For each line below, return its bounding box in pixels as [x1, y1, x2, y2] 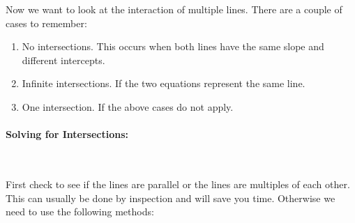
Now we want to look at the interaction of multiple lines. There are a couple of [6, 2, 342, 16]
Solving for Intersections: [6, 127, 129, 141]
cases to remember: [6, 15, 87, 30]
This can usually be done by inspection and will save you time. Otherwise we [6, 190, 335, 205]
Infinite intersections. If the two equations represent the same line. [22, 76, 305, 91]
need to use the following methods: [6, 204, 154, 219]
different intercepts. [22, 52, 105, 67]
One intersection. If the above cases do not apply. [22, 99, 234, 114]
